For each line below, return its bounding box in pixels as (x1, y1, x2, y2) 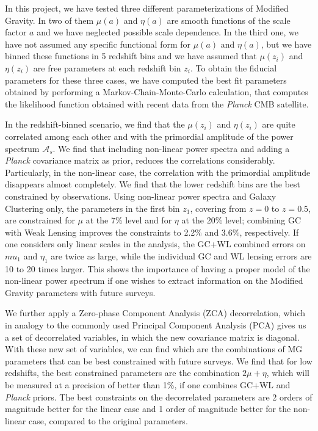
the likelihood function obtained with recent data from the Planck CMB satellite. (5, 97, 309, 110)
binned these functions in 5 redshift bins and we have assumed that (5, 49, 257, 62)
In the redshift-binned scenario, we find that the (5, 118, 185, 131)
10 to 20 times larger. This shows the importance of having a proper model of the (5, 262, 310, 275)
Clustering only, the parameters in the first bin (5, 201, 180, 214)
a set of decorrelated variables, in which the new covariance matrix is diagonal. (5, 330, 300, 343)
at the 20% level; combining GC (181, 214, 302, 226)
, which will (266, 366, 310, 379)
